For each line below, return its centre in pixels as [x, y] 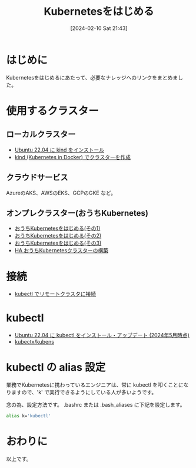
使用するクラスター [52, 111]
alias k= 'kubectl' [29, 416]
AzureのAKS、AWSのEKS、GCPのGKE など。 [61, 193]
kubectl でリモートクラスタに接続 [55, 294]
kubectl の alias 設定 [56, 368]
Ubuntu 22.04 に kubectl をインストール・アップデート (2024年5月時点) [102, 335]
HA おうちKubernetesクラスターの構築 [62, 251]
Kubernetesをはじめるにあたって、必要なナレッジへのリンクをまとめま [92, 77]
